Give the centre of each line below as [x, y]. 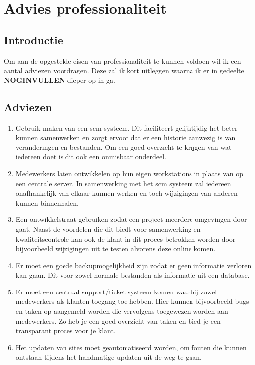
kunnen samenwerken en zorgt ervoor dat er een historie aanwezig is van [126, 137]
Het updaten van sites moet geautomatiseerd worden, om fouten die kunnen [131, 347]
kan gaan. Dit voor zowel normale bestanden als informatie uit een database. [132, 275]
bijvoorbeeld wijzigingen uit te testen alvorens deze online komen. [116, 249]
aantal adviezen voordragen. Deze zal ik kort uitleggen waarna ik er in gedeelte [124, 70]
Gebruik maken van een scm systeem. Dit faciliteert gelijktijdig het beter [127, 127]
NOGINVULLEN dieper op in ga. [60, 80]
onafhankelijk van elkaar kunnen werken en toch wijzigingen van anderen [127, 193]
